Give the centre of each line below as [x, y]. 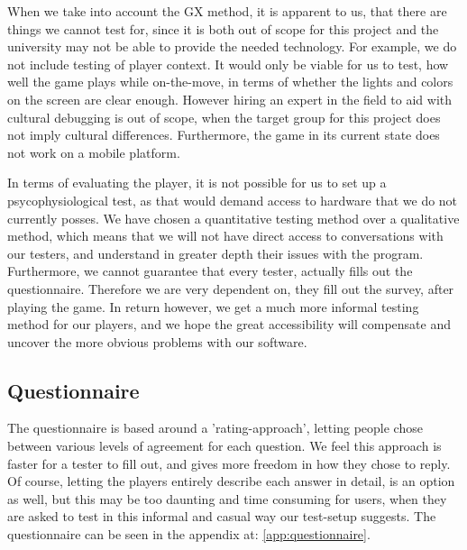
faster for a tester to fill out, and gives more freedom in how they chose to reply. [229, 463]
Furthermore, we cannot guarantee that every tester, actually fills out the [210, 271]
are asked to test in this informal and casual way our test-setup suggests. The [222, 516]
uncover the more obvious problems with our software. [157, 341]
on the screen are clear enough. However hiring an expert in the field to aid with [230, 99]
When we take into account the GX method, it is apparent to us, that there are [227, 11]
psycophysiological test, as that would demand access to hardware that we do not [233, 200]
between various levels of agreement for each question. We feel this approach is [224, 446]
